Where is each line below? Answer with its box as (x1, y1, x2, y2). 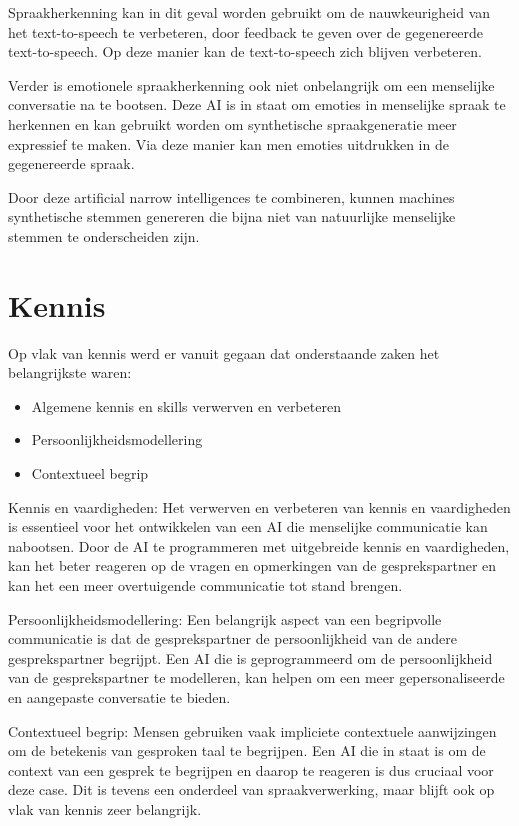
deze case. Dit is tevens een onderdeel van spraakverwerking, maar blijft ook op (8, 779, 495, 800)
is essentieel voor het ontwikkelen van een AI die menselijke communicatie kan (8, 516, 488, 537)
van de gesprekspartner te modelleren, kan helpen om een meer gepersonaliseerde (8, 667, 505, 688)
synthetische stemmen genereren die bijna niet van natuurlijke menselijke (8, 206, 456, 227)
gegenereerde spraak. (8, 153, 135, 174)
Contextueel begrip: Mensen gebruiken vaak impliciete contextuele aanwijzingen (8, 720, 497, 741)
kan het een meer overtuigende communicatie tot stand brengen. (8, 575, 403, 595)
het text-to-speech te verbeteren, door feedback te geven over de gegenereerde (8, 21, 484, 42)
